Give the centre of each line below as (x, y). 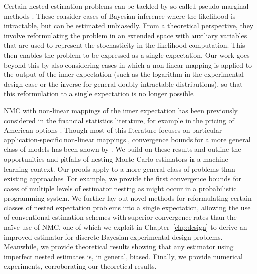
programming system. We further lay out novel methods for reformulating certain (128, 198)
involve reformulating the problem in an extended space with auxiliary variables (126, 35)
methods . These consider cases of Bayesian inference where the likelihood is (120, 16)
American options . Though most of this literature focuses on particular (113, 130)
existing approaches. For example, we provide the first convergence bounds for (123, 178)
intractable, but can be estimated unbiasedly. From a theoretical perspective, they (129, 26)
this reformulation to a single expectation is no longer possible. (100, 94)
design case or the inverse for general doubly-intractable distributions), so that (123, 84)
